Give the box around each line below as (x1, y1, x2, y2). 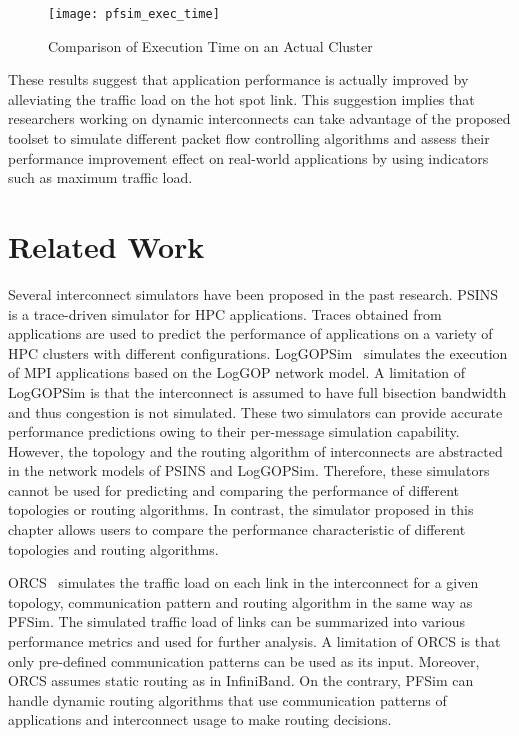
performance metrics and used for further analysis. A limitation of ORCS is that (8, 631, 501, 652)
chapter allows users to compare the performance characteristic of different (8, 519, 466, 540)
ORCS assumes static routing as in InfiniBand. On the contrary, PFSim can (8, 670, 474, 691)
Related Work (8, 226, 205, 266)
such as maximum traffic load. (8, 167, 193, 188)
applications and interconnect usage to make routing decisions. (8, 709, 392, 730)
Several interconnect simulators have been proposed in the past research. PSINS (8, 283, 499, 304)
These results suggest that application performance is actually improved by (8, 69, 469, 90)
